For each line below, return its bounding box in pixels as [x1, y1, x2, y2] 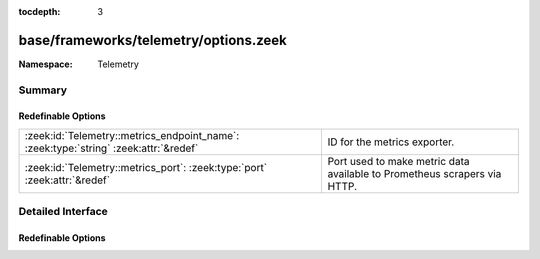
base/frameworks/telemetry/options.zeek [18, 31, 287, 49]
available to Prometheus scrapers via [327, 166, 502, 180]
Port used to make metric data [327, 154, 470, 168]
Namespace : [18, 58, 74, 70]
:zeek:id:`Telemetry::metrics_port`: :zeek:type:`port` [24, 160, 268, 174]
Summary [18, 83, 68, 97]
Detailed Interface [18, 205, 109, 219]
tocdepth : [18, 6, 61, 17]
